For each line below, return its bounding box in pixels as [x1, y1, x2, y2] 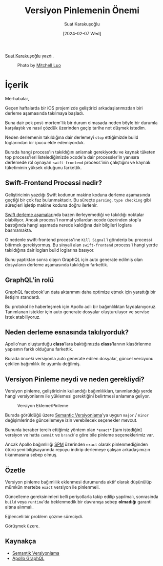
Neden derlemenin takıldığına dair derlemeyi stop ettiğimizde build [5, 134, 139, 140]
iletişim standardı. [5, 294, 41, 300]
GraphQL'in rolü [5, 276, 54, 284]
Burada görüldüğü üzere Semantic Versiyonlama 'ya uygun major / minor [5, 412, 149, 418]
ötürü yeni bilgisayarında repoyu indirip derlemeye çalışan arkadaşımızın [5, 447, 150, 453]
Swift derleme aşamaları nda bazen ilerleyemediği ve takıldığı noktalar [5, 212, 144, 218]
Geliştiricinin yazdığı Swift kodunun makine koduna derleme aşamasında [5, 192, 150, 197]
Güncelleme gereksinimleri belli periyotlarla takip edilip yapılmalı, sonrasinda [5, 494, 159, 500]
